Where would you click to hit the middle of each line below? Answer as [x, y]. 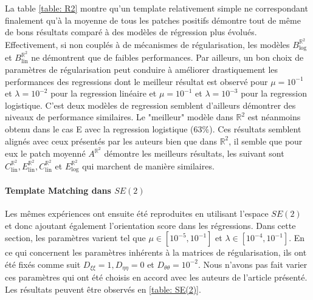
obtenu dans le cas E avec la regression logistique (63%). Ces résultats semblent [153, 128]
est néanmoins [274, 117]
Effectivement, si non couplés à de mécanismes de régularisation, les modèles [147, 44]
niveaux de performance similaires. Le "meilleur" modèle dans [119, 117]
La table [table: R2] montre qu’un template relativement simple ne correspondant [156, 8]
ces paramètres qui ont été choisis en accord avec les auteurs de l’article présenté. [156, 277]
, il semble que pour [266, 141]
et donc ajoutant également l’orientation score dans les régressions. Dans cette [150, 225]
